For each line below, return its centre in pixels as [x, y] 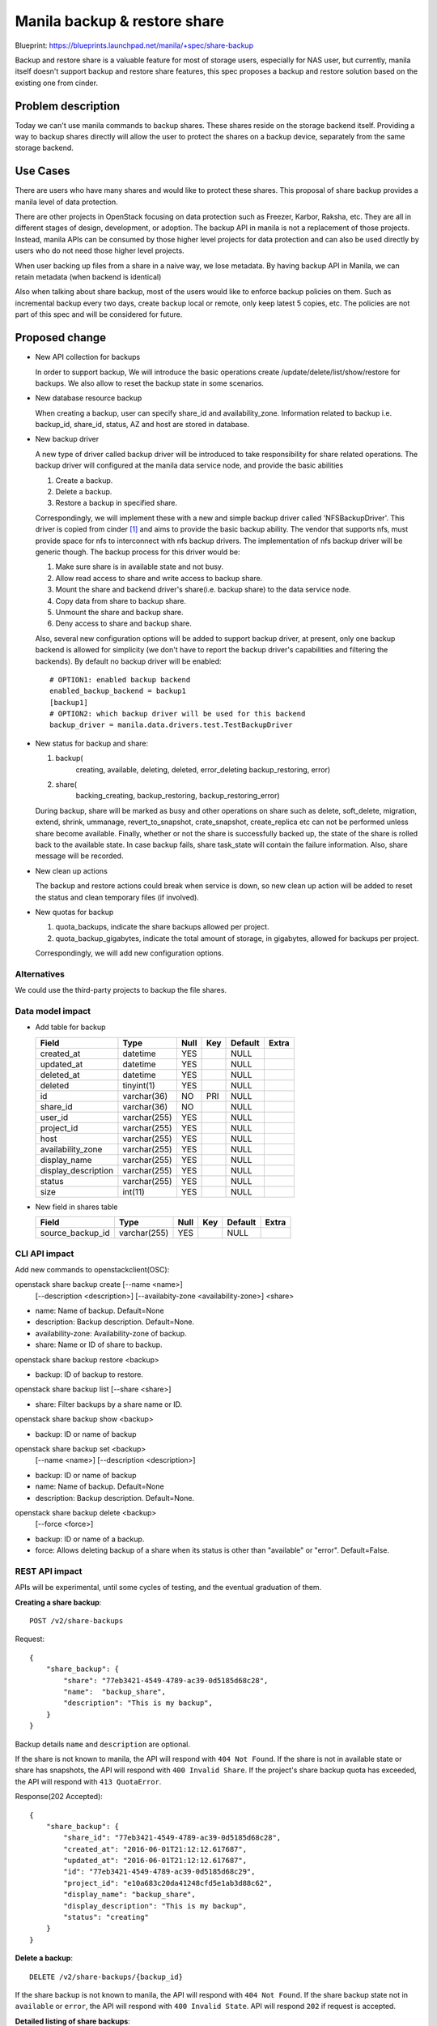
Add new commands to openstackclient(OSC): [92, 1269]
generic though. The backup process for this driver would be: [138, 552]
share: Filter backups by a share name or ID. [109, 1404]
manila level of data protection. [67, 202]
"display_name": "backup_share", [129, 1895]
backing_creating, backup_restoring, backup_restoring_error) [178, 796]
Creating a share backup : [58, 1602]
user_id [54, 1117]
